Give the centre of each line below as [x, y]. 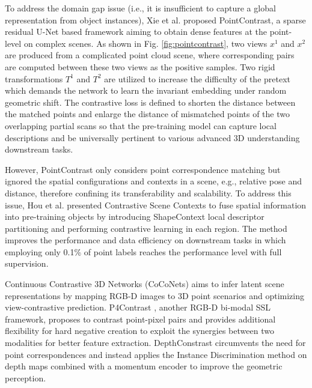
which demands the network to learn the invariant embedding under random [146, 90]
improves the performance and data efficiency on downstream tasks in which [145, 240]
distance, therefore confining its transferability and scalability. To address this [148, 192]
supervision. [27, 263]
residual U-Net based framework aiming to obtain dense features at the [136, 32]
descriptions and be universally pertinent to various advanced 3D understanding [152, 137]
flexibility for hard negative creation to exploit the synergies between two [139, 331]
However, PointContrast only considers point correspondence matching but [143, 169]
